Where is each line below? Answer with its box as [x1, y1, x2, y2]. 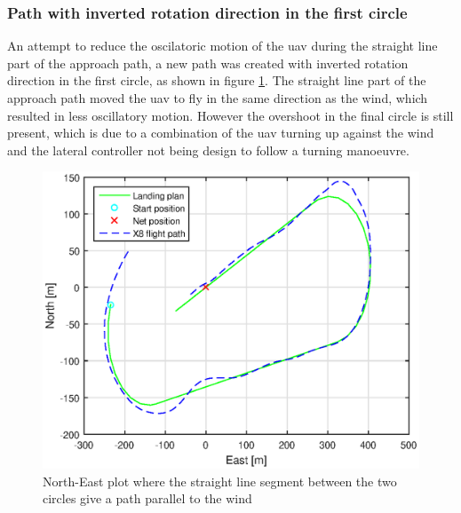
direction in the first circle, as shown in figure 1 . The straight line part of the [7, 71, 426, 90]
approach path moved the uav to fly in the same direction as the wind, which [7, 89, 428, 107]
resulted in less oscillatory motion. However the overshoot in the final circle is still [7, 106, 454, 124]
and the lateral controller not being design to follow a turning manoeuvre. [7, 140, 409, 159]
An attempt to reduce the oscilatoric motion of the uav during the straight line [7, 36, 438, 55]
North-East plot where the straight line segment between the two [43, 471, 397, 490]
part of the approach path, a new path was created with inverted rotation [7, 53, 409, 72]
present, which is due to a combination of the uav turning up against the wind [7, 123, 434, 142]
